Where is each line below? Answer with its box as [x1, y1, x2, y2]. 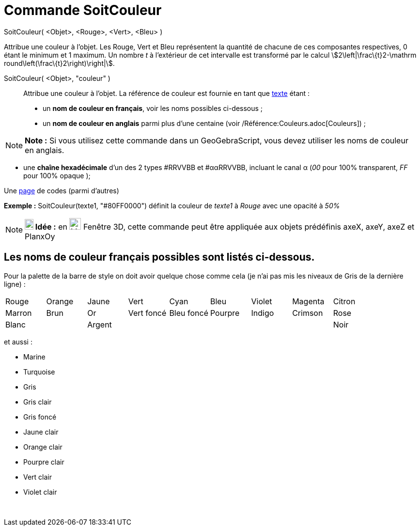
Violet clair [23, 487, 57, 496]
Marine [23, 352, 46, 361]
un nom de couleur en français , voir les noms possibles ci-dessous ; [43, 104, 263, 112]
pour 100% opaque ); [23, 171, 91, 180]
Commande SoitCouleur [4, 2, 162, 18]
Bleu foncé [169, 308, 208, 318]
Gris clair [23, 397, 52, 406]
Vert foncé [128, 308, 167, 318]
